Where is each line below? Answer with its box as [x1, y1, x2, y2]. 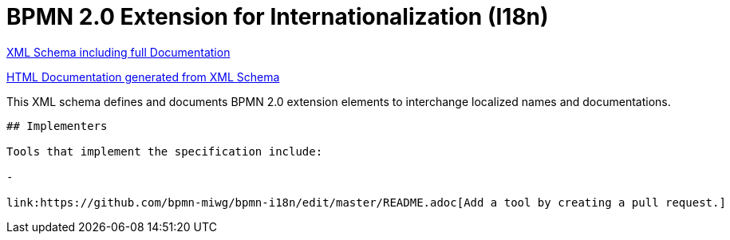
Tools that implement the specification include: [6, 144, 323, 158]
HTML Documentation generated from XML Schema [6, 69, 280, 84]
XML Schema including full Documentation [6, 45, 231, 59]
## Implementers [6, 119, 108, 132]
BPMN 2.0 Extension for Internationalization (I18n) [6, 3, 549, 30]
